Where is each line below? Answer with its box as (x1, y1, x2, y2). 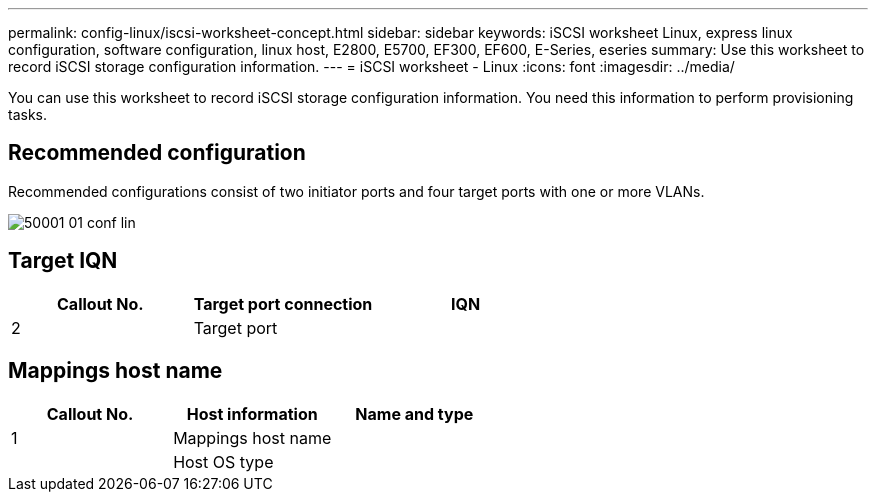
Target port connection (193, 293, 373, 314)
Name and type (355, 403, 474, 424)
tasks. (8, 106, 48, 123)
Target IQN (8, 248, 118, 274)
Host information (186, 403, 318, 424)
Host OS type (173, 451, 274, 472)
